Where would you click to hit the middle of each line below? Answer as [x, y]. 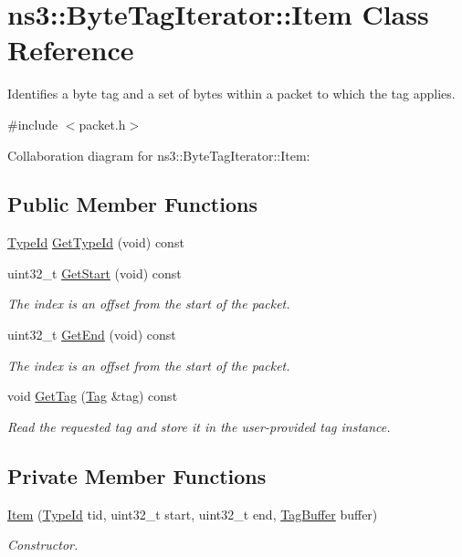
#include [33, 124]
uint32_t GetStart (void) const [94, 273]
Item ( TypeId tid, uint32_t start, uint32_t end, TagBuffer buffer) [193, 514]
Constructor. [43, 545]
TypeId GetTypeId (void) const [96, 242]
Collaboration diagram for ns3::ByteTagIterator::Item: [159, 155]
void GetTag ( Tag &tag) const [93, 396]
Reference [71, 50]
